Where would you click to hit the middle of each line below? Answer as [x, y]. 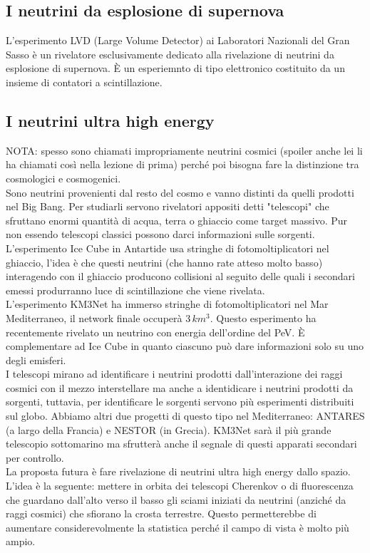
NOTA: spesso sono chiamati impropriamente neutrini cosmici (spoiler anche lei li [184, 150]
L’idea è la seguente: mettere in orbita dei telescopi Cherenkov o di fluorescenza [180, 486]
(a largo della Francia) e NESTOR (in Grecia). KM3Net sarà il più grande [169, 429]
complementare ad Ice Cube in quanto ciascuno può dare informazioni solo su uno [185, 346]
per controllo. [35, 457]
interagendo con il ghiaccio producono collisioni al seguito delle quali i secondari [180, 276]
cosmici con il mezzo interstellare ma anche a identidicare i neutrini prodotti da [180, 387]
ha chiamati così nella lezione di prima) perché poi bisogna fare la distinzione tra [183, 164]
